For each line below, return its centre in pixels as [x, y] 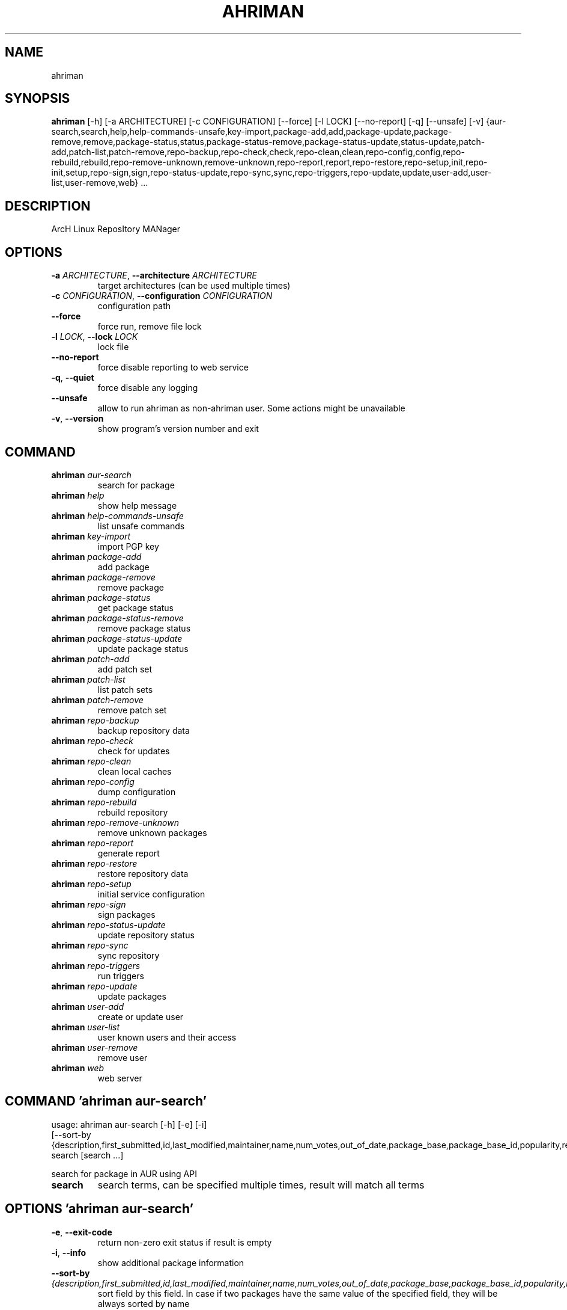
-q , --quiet [73, 378]
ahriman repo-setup [91, 884]
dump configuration [137, 792]
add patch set [125, 669]
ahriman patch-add [90, 659]
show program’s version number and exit [178, 429]
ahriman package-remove [103, 577]
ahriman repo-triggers [96, 965]
